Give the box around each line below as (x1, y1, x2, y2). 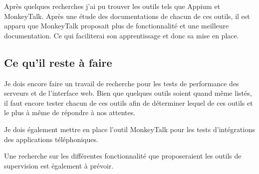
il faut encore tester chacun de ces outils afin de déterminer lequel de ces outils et (4, 97, 253, 108)
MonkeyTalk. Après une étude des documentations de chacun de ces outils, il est (4, 10, 250, 21)
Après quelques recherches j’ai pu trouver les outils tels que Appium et (4, 1, 221, 11)
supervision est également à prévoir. (4, 160, 114, 171)
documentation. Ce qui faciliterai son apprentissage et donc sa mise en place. (4, 30, 239, 40)
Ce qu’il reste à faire (4, 54, 112, 70)
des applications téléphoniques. (4, 134, 98, 144)
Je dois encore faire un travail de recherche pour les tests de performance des (4, 78, 239, 88)
